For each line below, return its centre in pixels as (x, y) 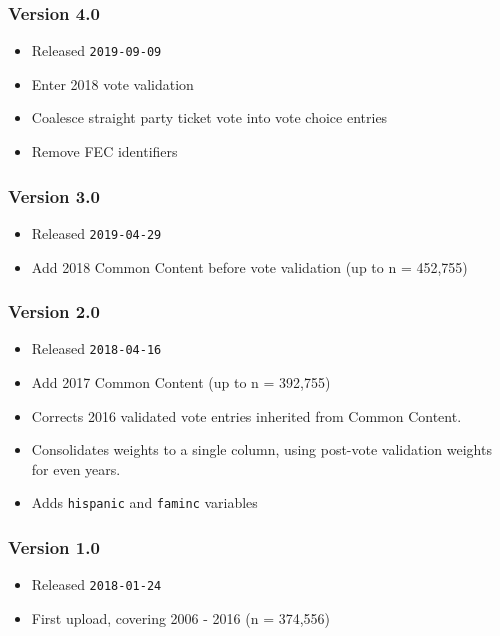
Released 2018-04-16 (96, 348)
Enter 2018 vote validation (112, 83)
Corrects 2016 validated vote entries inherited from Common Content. (246, 415)
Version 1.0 (54, 546)
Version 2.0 (54, 311)
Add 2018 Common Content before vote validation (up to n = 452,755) (249, 266)
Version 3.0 (54, 195)
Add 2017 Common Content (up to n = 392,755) (181, 382)
